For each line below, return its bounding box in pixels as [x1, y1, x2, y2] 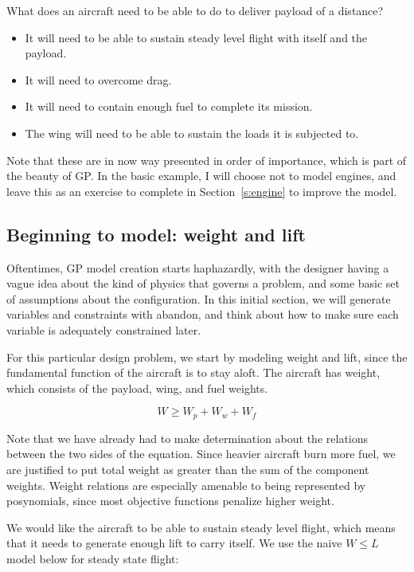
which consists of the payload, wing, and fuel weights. [6, 379, 268, 396]
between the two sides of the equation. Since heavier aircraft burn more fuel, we [6, 445, 396, 462]
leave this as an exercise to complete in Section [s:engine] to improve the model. [6, 182, 397, 199]
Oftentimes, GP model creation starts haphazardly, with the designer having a [6, 259, 389, 276]
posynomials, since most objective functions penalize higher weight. [6, 492, 334, 509]
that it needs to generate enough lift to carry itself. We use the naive [6, 535, 342, 551]
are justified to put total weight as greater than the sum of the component [6, 460, 369, 477]
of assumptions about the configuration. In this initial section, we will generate [6, 290, 391, 307]
